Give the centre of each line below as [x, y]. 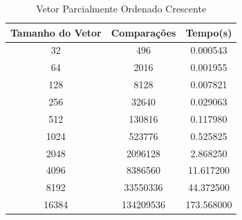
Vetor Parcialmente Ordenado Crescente [121, 8]
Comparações [143, 32]
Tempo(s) [209, 32]
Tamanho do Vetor [56, 32]
